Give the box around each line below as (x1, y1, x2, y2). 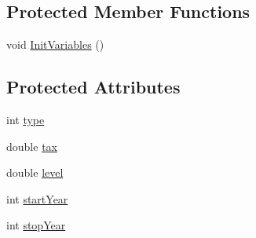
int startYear (6, 190, 68, 207)
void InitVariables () (6, 36, 104, 53)
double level (6, 164, 64, 181)
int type (6, 112, 45, 127)
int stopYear (6, 217, 66, 233)
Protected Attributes (6, 75, 181, 99)
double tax (6, 137, 57, 154)
